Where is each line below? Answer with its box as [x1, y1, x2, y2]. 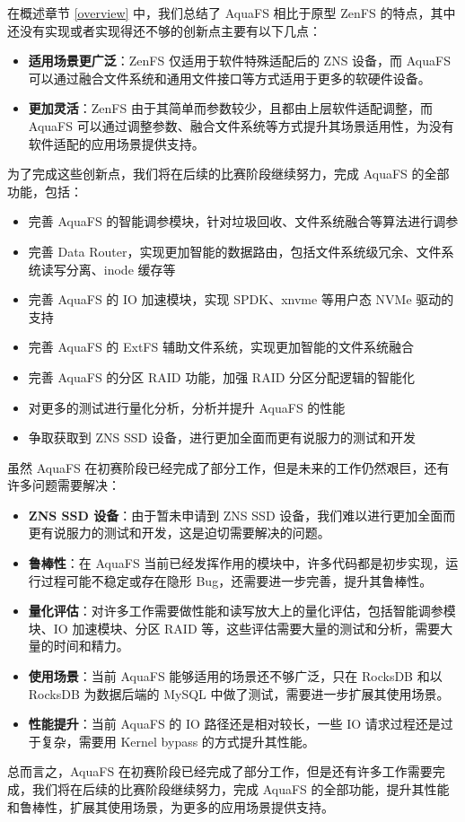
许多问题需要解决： [7, 476, 120, 494]
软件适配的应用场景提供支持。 [28, 134, 205, 153]
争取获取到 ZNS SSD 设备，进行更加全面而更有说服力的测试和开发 [28, 428, 416, 447]
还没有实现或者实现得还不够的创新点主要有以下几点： [7, 21, 321, 39]
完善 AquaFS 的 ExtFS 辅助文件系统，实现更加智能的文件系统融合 [28, 337, 414, 356]
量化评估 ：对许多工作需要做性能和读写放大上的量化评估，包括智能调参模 [28, 601, 456, 620]
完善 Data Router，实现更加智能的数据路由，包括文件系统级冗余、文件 [28, 241, 442, 260]
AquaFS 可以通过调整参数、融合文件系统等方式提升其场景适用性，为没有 [28, 116, 454, 135]
